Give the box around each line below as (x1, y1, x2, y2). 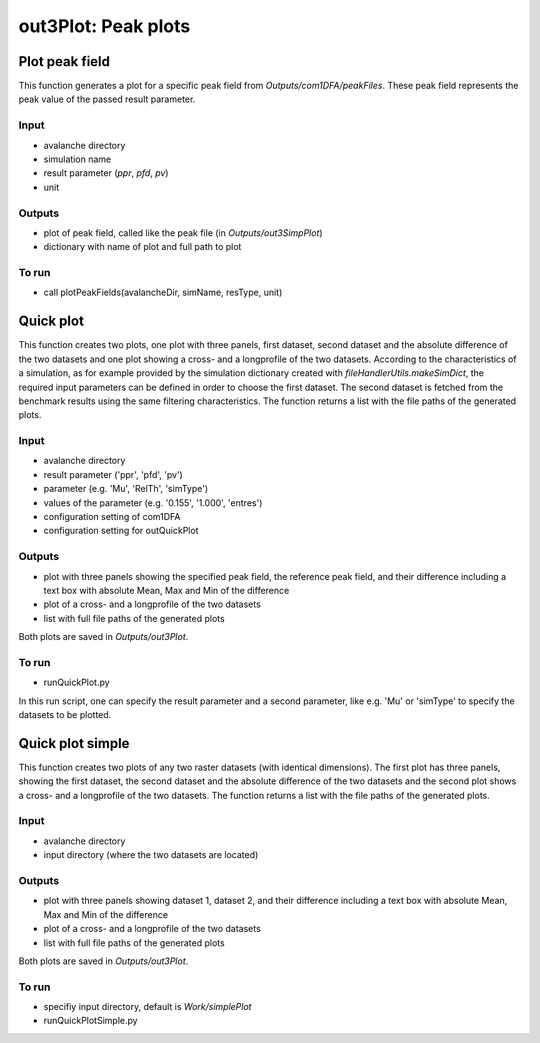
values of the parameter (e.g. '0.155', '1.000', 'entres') (43, 496, 263, 509)
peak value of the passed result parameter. (18, 93, 196, 105)
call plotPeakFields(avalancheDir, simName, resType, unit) (43, 286, 283, 299)
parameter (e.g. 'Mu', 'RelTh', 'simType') (43, 483, 209, 495)
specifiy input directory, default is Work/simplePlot (43, 1001, 252, 1013)
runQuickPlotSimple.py (43, 1015, 139, 1027)
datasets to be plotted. (18, 709, 112, 721)
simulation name (43, 153, 112, 165)
